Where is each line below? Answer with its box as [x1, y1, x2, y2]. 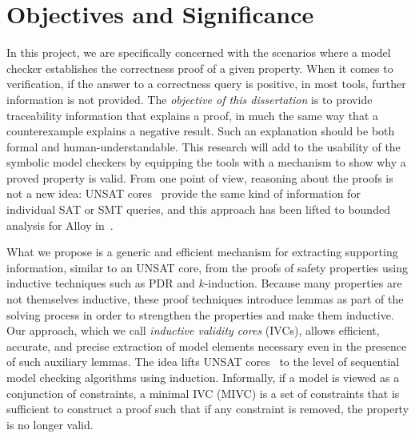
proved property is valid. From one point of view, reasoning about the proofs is [6, 169, 393, 186]
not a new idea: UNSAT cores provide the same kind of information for [6, 185, 361, 202]
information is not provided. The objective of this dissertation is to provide [6, 90, 373, 107]
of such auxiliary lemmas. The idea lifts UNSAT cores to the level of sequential [6, 353, 400, 370]
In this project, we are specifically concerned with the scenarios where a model [6, 44, 391, 61]
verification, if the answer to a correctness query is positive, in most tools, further [6, 75, 406, 92]
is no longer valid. [6, 416, 94, 432]
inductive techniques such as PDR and [6, 275, 195, 291]
